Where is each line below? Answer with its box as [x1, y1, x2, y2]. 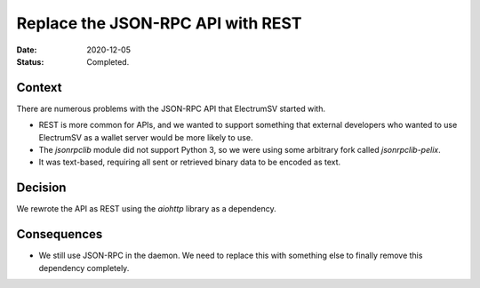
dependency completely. [38, 262, 130, 273]
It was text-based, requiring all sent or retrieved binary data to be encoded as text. [38, 156, 341, 168]
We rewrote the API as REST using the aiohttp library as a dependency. [16, 204, 277, 214]
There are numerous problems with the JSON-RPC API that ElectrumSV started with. [16, 103, 326, 114]
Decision [16, 180, 67, 196]
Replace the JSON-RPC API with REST [16, 13, 302, 33]
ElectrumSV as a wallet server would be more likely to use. [38, 132, 253, 142]
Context [16, 80, 62, 95]
